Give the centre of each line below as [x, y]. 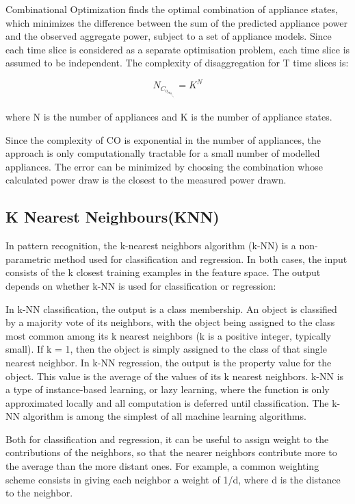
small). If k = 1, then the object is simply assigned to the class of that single [166, 349]
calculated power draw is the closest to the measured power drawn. [146, 180]
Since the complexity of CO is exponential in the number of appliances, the [163, 139]
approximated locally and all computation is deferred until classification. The [167, 402]
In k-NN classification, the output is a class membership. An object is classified [171, 308]
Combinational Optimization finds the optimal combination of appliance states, [172, 9]
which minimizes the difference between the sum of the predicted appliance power [176, 22]
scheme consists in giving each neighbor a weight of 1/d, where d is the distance [173, 479]
